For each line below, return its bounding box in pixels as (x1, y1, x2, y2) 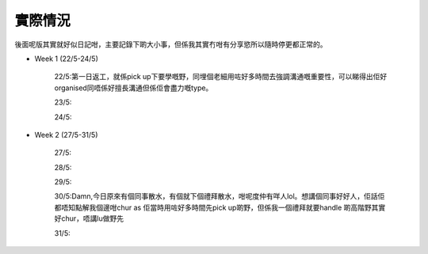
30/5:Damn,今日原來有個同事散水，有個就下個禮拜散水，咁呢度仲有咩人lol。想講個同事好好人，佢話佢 (54, 191, 385, 201)
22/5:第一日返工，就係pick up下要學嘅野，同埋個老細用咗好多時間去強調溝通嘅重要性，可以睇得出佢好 (54, 72, 388, 82)
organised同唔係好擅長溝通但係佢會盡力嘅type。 (54, 83, 213, 93)
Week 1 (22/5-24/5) (34, 54, 98, 63)
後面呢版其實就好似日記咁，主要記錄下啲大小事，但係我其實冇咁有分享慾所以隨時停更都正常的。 (14, 40, 327, 49)
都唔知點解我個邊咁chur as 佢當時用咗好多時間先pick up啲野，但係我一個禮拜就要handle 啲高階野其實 (54, 203, 386, 212)
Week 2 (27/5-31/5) (34, 130, 98, 139)
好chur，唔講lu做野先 (54, 214, 124, 223)
